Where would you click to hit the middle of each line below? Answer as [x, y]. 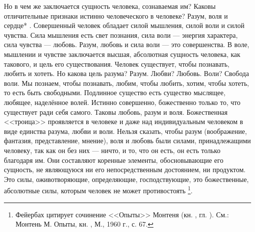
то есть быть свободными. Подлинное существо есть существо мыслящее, [115, 92]
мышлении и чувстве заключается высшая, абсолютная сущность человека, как [122, 54]
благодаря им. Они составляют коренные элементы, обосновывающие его [114, 160]
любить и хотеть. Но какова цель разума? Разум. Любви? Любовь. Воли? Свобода [127, 73]
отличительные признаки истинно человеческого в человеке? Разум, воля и [116, 15]
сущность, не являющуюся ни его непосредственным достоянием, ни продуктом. [125, 169]
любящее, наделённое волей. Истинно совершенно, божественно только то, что [122, 102]
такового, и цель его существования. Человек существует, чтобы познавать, [117, 64]
